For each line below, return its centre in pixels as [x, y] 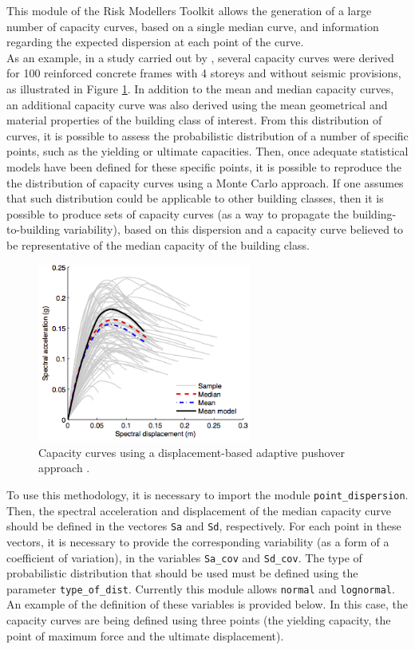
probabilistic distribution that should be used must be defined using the [182, 573]
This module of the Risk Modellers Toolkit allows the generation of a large [189, 10]
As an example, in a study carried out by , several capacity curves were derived [200, 57]
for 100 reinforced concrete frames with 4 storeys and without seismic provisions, [204, 73]
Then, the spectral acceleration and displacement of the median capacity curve [199, 510]
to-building [33, 229]
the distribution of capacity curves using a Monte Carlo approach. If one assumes [205, 182]
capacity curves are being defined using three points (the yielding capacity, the [199, 620]
